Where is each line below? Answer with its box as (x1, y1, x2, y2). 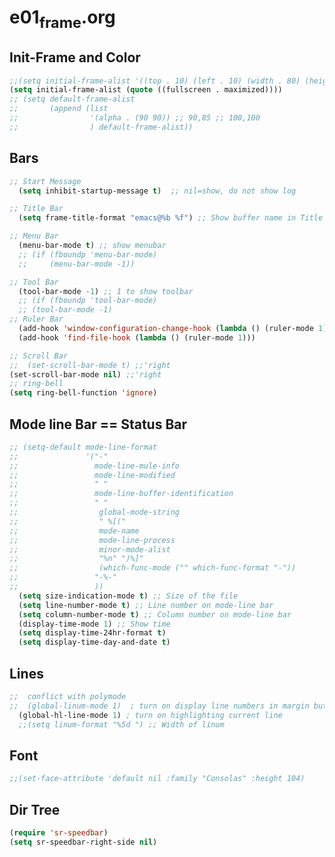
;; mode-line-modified (9, 470, 176, 480)
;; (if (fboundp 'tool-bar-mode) (18, 296, 158, 306)
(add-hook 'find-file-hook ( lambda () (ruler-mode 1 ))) (18, 332, 256, 343)
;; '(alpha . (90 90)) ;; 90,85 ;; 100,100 (9, 113, 261, 123)
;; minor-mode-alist (9, 544, 171, 555)
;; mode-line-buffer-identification (9, 489, 234, 499)
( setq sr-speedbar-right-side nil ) (9, 837, 158, 847)
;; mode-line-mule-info (9, 461, 181, 471)
